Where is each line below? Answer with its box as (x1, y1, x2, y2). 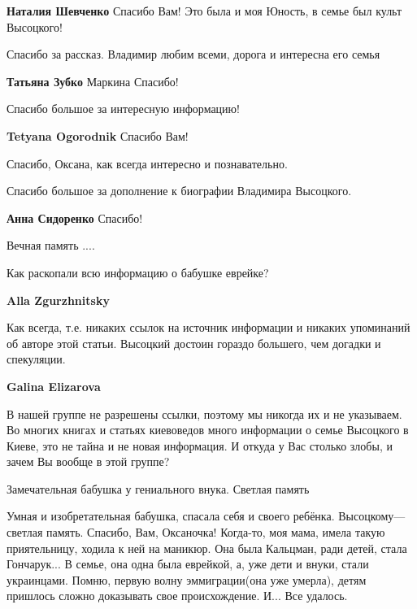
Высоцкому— (338, 507, 406, 524)
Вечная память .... (7, 237, 95, 254)
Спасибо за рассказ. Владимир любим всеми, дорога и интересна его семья (7, 46, 380, 63)
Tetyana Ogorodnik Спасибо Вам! (7, 127, 189, 144)
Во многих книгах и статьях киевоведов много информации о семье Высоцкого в (7, 421, 409, 438)
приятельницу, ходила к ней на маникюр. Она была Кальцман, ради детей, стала (7, 539, 407, 556)
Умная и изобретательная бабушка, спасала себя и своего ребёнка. (7, 507, 335, 524)
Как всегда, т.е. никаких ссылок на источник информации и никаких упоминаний (7, 319, 410, 336)
